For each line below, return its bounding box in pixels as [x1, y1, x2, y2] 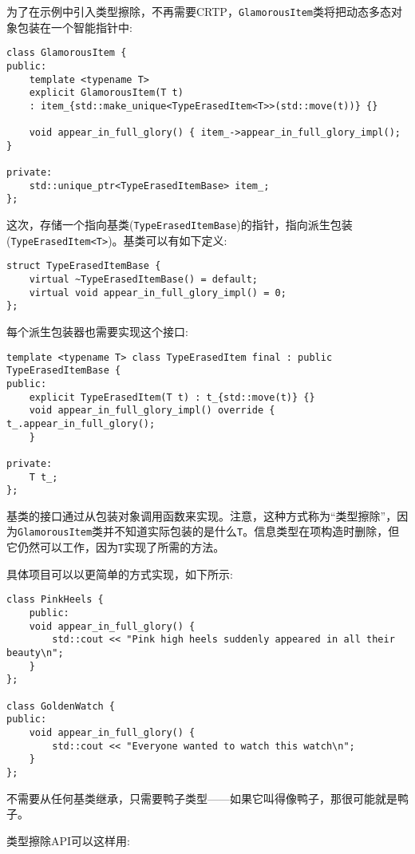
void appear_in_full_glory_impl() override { [29, 405, 275, 417]
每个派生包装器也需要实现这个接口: [6, 323, 188, 340]
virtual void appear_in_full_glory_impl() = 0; [29, 287, 287, 299]
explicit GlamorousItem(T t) [29, 87, 184, 99]
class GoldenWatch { [6, 700, 116, 712]
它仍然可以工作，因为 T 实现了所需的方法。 [6, 539, 225, 555]
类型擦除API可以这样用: [6, 832, 130, 848]
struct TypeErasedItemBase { [6, 260, 161, 272]
